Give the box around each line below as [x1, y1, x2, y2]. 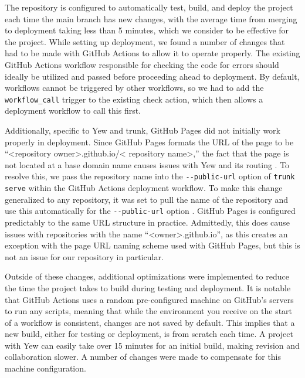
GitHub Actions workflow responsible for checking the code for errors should [5, 58, 279, 70]
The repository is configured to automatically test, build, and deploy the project [5, 1, 293, 13]
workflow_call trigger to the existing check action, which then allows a [5, 93, 263, 105]
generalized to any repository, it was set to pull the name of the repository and [5, 193, 289, 205]
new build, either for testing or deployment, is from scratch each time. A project [5, 328, 294, 340]
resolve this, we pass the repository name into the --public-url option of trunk [5, 170, 295, 182]
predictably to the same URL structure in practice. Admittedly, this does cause [5, 216, 290, 228]
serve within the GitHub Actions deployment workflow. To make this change [5, 182, 283, 194]
